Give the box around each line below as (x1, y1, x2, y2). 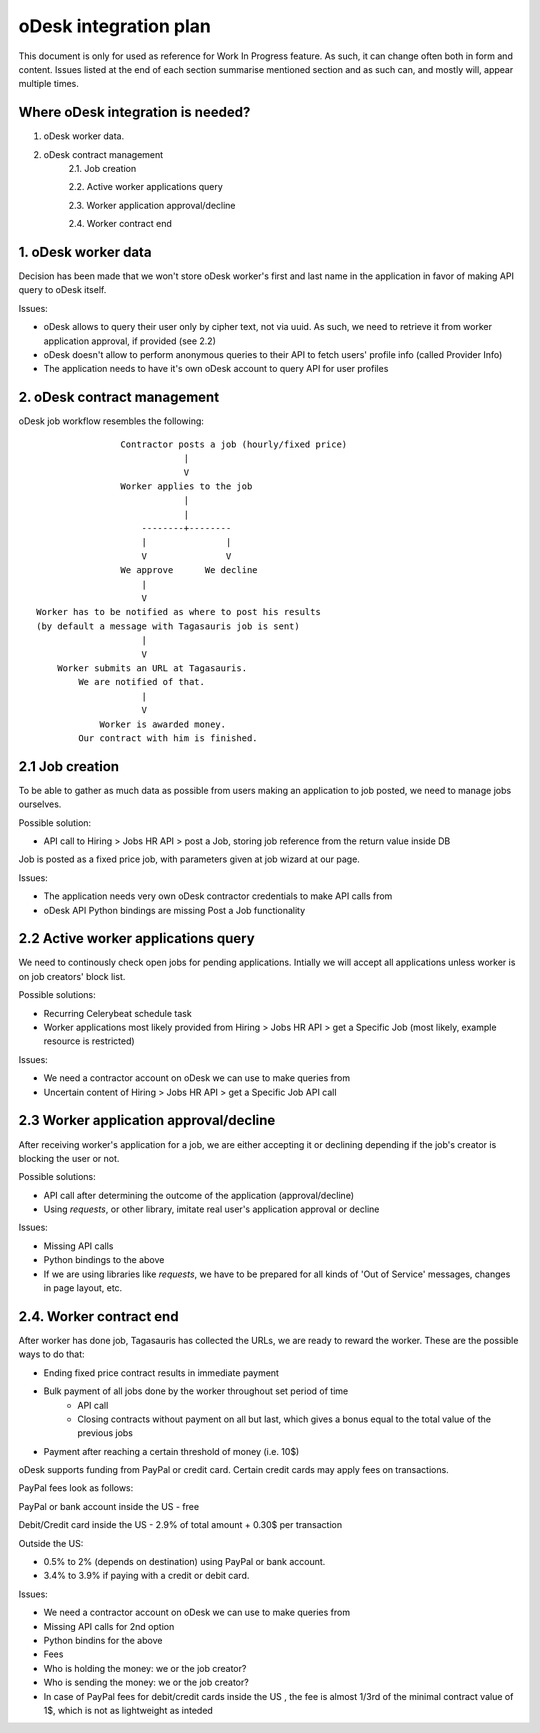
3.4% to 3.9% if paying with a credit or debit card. (43, 1570, 250, 1582)
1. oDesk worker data (18, 244, 152, 260)
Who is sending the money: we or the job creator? (43, 1676, 249, 1689)
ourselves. (18, 798, 62, 810)
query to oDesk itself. (18, 284, 107, 296)
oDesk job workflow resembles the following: (18, 415, 205, 427)
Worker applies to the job (120, 480, 253, 492)
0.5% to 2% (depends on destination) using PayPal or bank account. (43, 1556, 326, 1568)
